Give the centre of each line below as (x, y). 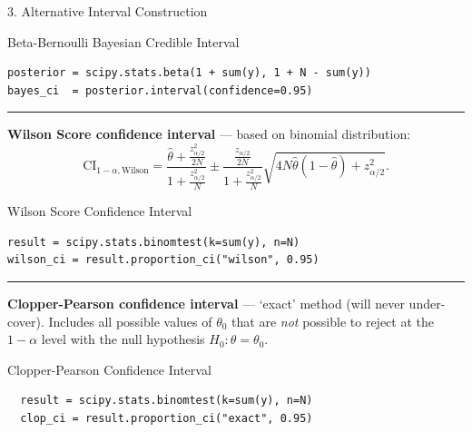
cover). (26, 321)
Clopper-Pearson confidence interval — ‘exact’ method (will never (206, 304)
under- (427, 304)
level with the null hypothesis (123, 339)
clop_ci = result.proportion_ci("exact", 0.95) (167, 418)
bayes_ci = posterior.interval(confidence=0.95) (160, 90)
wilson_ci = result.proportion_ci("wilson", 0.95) (163, 260)
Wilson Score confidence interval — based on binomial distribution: (209, 134)
